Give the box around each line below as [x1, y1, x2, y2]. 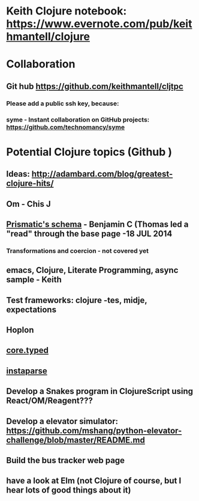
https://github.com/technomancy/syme [6, 123, 125, 131]
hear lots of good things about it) [6, 485, 131, 496]
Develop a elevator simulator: [6, 416, 119, 426]
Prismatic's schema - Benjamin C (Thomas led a [6, 219, 189, 229]
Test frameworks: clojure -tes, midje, [6, 295, 147, 305]
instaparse [6, 366, 47, 376]
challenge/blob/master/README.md [6, 435, 146, 445]
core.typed [6, 345, 49, 355]
